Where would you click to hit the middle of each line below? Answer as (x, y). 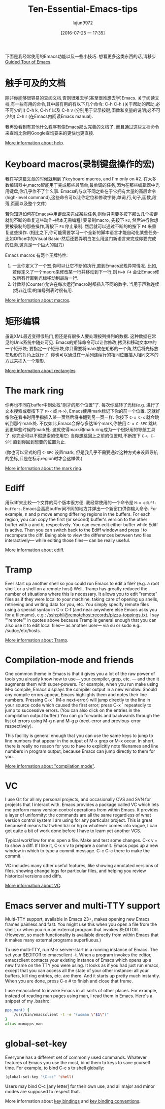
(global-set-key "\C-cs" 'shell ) (39, 1077)
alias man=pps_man (24, 1024)
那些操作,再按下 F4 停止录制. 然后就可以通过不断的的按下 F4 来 (89, 226)
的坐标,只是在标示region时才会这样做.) (44, 458)
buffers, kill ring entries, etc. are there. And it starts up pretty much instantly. (82, 976)
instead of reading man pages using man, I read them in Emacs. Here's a (79, 996)
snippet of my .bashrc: (28, 1001)
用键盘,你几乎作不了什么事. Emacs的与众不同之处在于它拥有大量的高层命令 (81, 191)
